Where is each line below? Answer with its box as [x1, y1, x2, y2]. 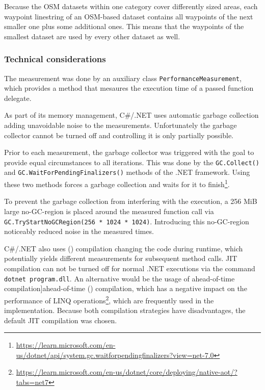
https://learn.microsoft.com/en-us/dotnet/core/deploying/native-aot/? [16, 367, 237, 377]
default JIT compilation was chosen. [4, 315, 117, 325]
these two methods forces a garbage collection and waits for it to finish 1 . [4, 177, 230, 189]
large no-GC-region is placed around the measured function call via [4, 205, 214, 216]
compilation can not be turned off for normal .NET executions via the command [4, 263, 255, 273]
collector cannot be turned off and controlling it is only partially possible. [4, 129, 233, 140]
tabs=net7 [16, 377, 48, 387]
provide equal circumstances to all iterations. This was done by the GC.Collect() [4, 157, 259, 167]
